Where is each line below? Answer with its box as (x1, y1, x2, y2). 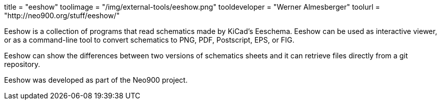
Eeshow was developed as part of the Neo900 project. (4, 76, 188, 84)
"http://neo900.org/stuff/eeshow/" (4, 11, 120, 20)
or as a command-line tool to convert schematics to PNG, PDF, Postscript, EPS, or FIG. (4, 36, 295, 44)
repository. (4, 60, 40, 68)
